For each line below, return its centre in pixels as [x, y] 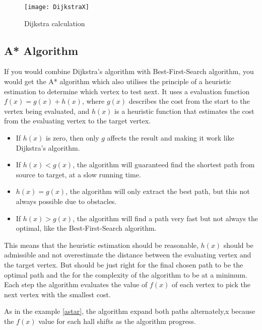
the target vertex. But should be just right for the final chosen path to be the [124, 264]
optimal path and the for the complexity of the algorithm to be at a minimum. [126, 274]
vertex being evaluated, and [47, 111]
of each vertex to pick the [211, 284]
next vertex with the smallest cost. [57, 294]
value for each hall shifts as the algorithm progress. [117, 321]
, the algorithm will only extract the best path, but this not [158, 191]
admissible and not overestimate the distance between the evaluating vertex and [128, 255]
